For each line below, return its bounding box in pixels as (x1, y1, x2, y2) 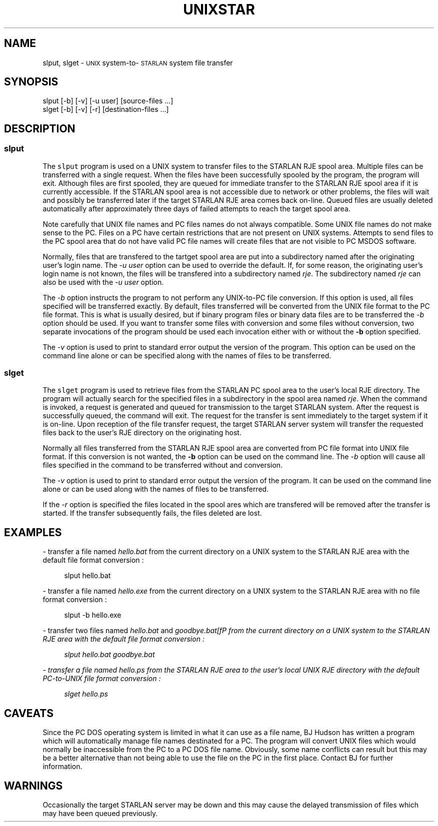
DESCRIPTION (4, 122, 75, 135)
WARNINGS (4, 779, 63, 792)
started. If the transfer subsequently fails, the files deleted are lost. (42, 509, 262, 518)
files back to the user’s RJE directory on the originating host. (42, 428, 241, 437)
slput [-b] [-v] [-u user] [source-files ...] (42, 96, 173, 105)
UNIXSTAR (183, 1, 255, 18)
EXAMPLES (4, 526, 62, 539)
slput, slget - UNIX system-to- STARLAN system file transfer (42, 58, 233, 67)
